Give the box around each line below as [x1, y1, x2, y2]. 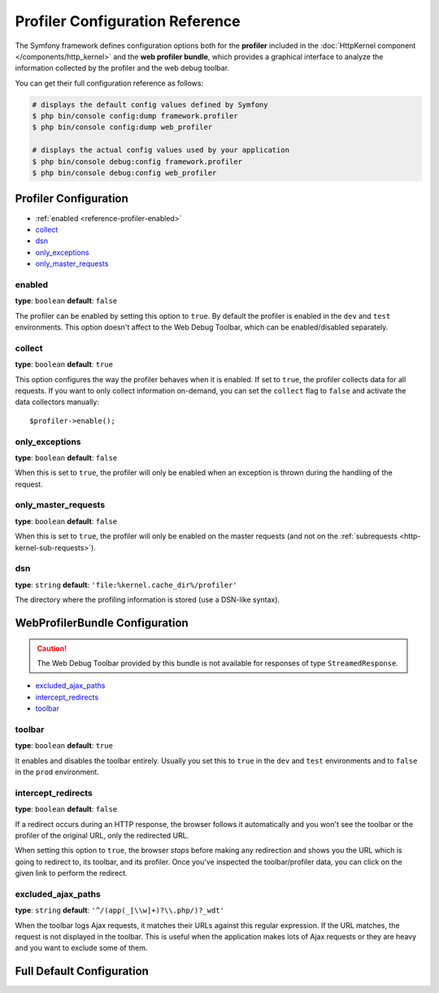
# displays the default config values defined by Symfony [32, 100, 268, 109]
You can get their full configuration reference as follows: [15, 78, 203, 88]
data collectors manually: [15, 397, 99, 407]
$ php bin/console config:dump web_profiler [32, 123, 213, 132]
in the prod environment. [15, 767, 99, 777]
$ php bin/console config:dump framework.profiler [32, 111, 239, 121]
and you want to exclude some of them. [15, 943, 148, 953]
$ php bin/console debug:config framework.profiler [32, 157, 243, 166]
